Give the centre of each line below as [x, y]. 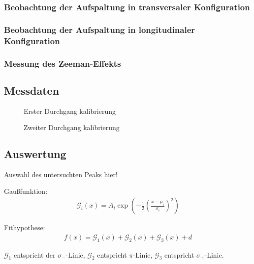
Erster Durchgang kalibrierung [70, 111]
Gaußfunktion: [26, 191]
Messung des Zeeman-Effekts [63, 63]
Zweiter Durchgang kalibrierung [72, 127]
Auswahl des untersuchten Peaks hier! [61, 174]
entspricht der [34, 254]
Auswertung [35, 154]
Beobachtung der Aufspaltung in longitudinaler [100, 29]
